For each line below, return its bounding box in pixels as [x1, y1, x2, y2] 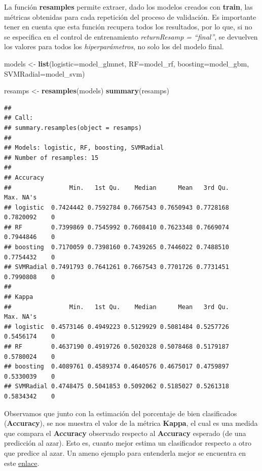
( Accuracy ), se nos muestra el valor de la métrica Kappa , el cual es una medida [4, 418, 258, 428]
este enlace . [4, 457, 40, 468]
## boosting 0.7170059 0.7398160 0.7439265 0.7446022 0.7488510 [4, 244, 229, 251]
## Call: [4, 114, 33, 122]
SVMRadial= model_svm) [4, 68, 85, 79]
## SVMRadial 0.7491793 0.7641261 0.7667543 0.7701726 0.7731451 [4, 263, 229, 271]
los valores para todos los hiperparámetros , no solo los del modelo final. [4, 41, 224, 52]
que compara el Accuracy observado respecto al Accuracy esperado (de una [4, 427, 246, 438]
